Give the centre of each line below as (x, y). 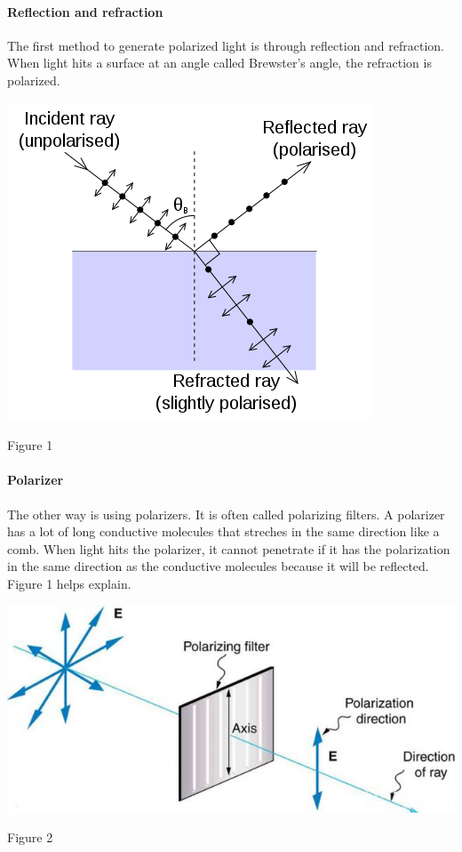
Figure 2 (30, 837)
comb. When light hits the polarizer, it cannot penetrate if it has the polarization (229, 548)
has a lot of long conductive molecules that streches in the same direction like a (223, 531)
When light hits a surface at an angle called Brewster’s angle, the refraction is (219, 63)
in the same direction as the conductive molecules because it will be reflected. (218, 566)
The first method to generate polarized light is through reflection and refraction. (226, 45)
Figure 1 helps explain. (69, 583)
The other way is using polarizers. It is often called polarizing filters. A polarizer (226, 514)
